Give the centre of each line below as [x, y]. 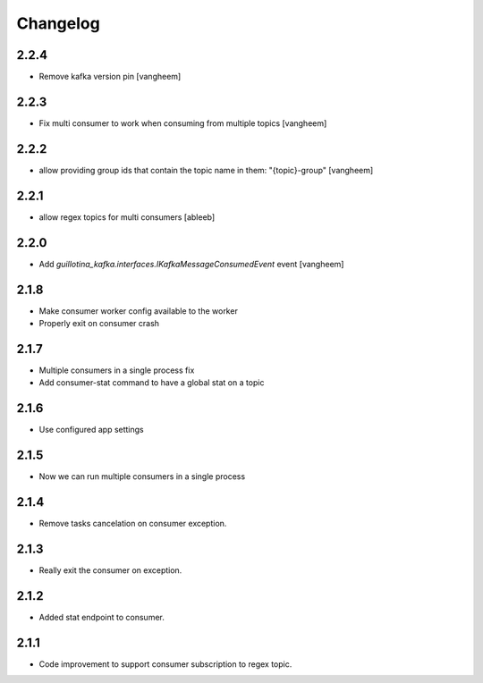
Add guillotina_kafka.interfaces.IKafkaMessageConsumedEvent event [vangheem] [191, 264]
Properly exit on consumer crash [99, 323]
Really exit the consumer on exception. [110, 570]
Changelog [58, 23]
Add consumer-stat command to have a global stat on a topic [152, 383]
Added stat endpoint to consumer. [102, 617]
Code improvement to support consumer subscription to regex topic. [165, 664]
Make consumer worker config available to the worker [139, 311]
